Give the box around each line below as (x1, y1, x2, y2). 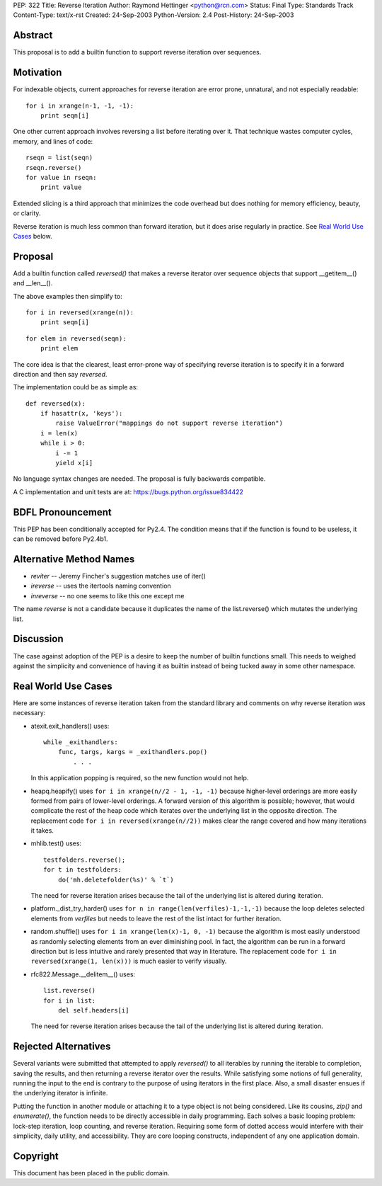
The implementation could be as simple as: (13, 383, 138, 392)
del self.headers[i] (57, 1006, 129, 1014)
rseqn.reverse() (25, 164, 82, 171)
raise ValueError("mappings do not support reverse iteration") (55, 419, 283, 428)
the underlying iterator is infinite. (13, 1089, 108, 1097)
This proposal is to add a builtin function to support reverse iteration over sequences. (13, 48, 262, 57)
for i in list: (43, 996, 96, 1005)
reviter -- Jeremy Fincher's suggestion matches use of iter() (30, 572, 207, 581)
